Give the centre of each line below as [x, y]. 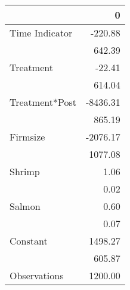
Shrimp [25, 171]
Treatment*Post [43, 102]
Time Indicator [41, 33]
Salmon [25, 206]
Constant [29, 241]
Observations [37, 275]
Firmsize [27, 137]
